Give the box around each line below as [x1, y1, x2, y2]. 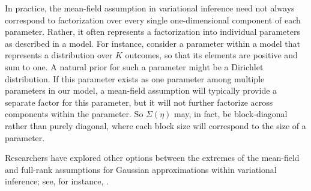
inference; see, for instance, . [5, 175, 109, 187]
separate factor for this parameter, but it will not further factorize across [5, 95, 273, 108]
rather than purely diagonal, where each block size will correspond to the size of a [5, 119, 306, 132]
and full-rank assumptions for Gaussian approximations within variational [5, 163, 277, 175]
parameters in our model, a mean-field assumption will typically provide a [5, 84, 277, 97]
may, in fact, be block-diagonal [174, 108, 288, 120]
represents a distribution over [5, 49, 113, 61]
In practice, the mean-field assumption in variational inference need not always [5, 2, 295, 14]
